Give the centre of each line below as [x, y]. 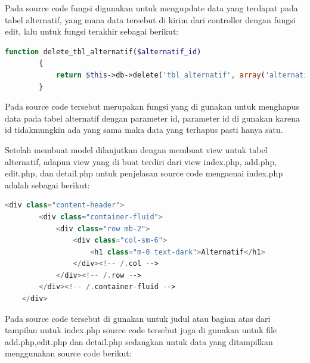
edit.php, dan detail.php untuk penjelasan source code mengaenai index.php [144, 173]
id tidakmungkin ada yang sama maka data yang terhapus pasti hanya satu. [144, 130]
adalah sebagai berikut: [47, 184]
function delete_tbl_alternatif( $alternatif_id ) [103, 52]
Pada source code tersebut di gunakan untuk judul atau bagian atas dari [138, 318]
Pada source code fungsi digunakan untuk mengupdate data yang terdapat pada [151, 8]
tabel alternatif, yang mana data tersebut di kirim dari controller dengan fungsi [150, 19]
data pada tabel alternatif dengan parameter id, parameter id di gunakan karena [152, 118]
